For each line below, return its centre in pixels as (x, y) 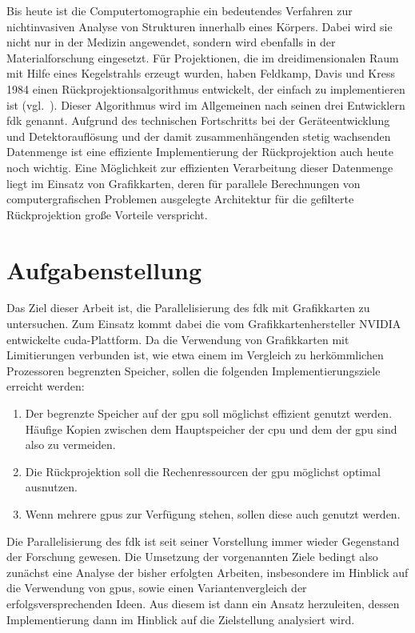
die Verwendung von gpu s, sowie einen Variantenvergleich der (157, 588)
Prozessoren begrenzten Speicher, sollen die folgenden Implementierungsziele (194, 370)
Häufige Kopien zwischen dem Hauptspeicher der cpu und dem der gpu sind (211, 429)
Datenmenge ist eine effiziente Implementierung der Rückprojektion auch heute (200, 152)
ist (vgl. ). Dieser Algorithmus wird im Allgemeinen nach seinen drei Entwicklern (206, 104)
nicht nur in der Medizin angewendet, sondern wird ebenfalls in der (171, 42)
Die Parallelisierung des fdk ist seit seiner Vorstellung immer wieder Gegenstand (203, 541)
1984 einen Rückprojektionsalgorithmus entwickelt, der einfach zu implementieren (206, 88)
